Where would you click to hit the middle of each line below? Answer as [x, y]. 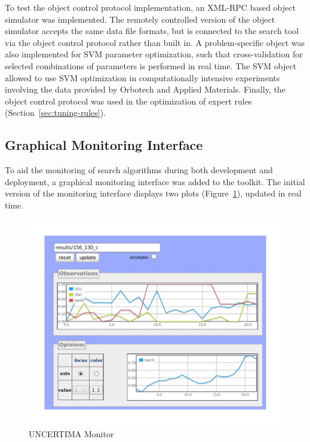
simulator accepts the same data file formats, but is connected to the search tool [152, 31]
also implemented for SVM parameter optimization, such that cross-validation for [154, 54]
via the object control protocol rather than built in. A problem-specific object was [155, 42]
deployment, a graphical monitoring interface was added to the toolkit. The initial [155, 181]
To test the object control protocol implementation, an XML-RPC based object [150, 7]
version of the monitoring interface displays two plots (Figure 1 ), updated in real [153, 193]
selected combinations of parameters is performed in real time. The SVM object [151, 65]
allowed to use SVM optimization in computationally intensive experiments [142, 77]
